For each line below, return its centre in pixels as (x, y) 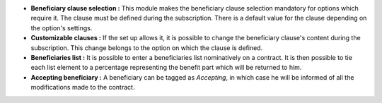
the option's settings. (62, 28)
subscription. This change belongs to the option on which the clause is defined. (147, 48)
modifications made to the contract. (83, 87)
